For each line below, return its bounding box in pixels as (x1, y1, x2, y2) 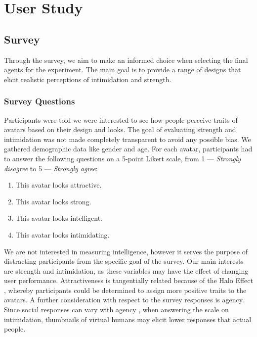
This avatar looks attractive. (15, 180, 102, 190)
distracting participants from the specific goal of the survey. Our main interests (4, 256, 244, 266)
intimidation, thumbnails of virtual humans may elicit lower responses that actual (4, 314, 252, 324)
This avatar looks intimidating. (15, 229, 110, 240)
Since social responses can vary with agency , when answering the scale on (4, 304, 229, 315)
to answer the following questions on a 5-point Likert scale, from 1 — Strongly (4, 153, 241, 163)
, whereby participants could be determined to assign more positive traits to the (4, 285, 247, 295)
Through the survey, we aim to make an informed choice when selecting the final (4, 54, 248, 65)
